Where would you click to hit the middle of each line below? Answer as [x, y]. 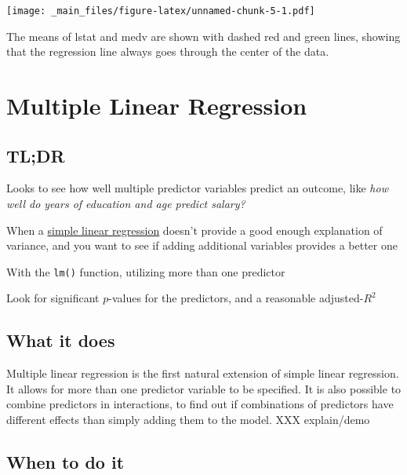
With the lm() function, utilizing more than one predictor [146, 271]
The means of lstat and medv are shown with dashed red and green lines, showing [203, 36]
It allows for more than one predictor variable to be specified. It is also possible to [204, 388]
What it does [61, 340]
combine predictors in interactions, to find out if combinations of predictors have [200, 404]
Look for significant [53, 298]
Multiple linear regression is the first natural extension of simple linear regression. [203, 373]
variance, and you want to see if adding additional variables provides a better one [202, 245]
